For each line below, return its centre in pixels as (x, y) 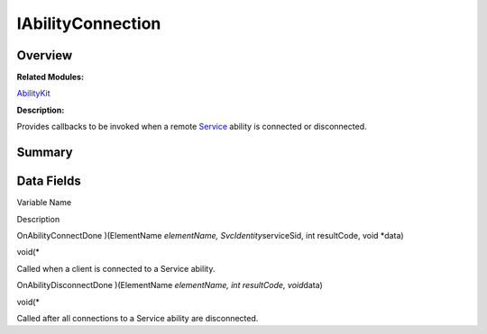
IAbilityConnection (89, 23)
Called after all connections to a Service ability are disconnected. (138, 318)
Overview (45, 55)
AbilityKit (33, 94)
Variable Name (44, 203)
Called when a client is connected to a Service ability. (116, 268)
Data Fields (49, 181)
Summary (45, 153)
